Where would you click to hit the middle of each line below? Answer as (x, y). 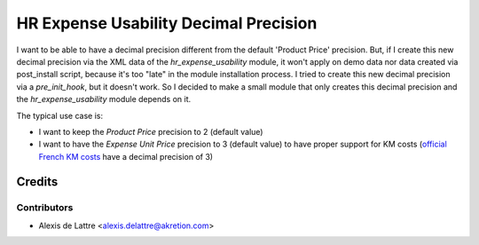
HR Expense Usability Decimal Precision (167, 23)
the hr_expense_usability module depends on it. (103, 99)
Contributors (45, 208)
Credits (37, 182)
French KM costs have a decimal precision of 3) (126, 156)
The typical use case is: (60, 115)
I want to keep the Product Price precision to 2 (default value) (151, 131)
